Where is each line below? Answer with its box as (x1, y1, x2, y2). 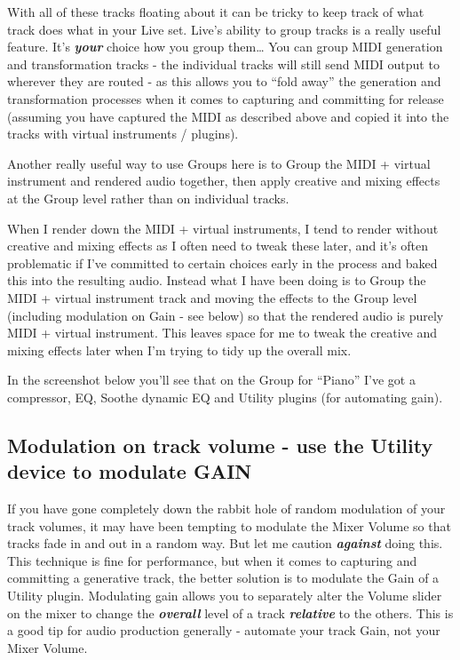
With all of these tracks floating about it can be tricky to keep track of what (7, 3, 424, 20)
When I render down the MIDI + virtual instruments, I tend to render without (7, 219, 439, 237)
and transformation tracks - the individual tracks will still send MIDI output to (7, 54, 440, 73)
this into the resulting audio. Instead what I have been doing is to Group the (7, 271, 426, 290)
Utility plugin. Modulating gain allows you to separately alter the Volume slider (7, 586, 442, 605)
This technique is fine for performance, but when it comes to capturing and (7, 551, 417, 569)
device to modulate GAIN (7, 457, 252, 485)
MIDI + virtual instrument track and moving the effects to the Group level (7, 288, 417, 306)
